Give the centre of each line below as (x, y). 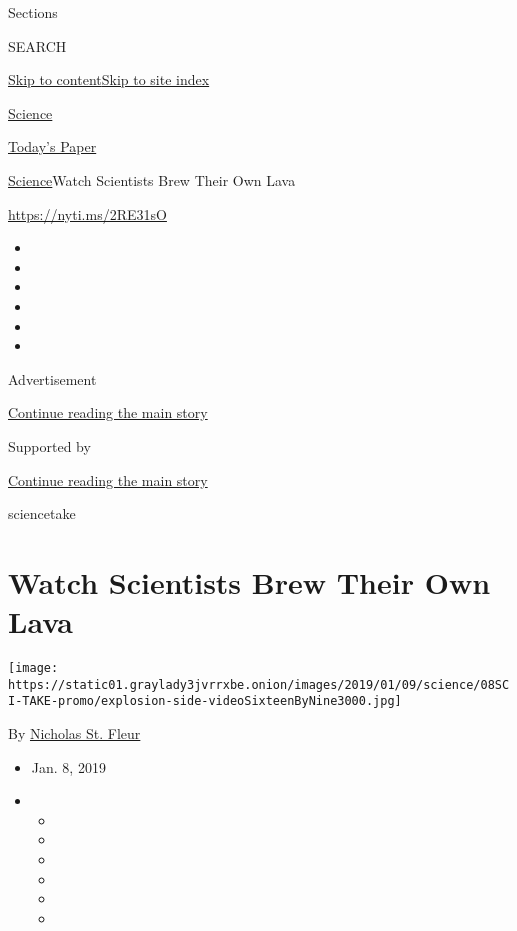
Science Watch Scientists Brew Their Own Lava (152, 179)
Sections (33, 12)
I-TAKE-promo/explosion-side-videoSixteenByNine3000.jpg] (205, 701)
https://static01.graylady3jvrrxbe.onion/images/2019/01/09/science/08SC (259, 684)
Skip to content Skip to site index (109, 79)
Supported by (49, 445)
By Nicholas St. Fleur (74, 732)
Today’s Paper (52, 146)
